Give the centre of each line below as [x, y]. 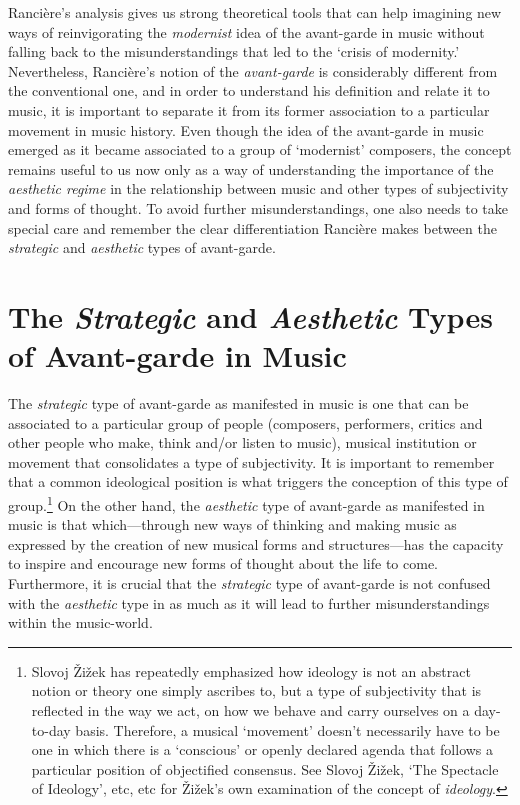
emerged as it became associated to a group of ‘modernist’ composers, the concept [260, 149]
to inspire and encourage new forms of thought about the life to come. [223, 563]
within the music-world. [80, 622]
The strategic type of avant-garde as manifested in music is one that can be [238, 403]
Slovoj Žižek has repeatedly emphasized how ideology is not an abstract [251, 670]
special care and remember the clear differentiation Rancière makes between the [252, 227]
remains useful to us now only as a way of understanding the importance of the [251, 168]
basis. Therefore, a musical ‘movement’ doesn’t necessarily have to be [287, 729]
